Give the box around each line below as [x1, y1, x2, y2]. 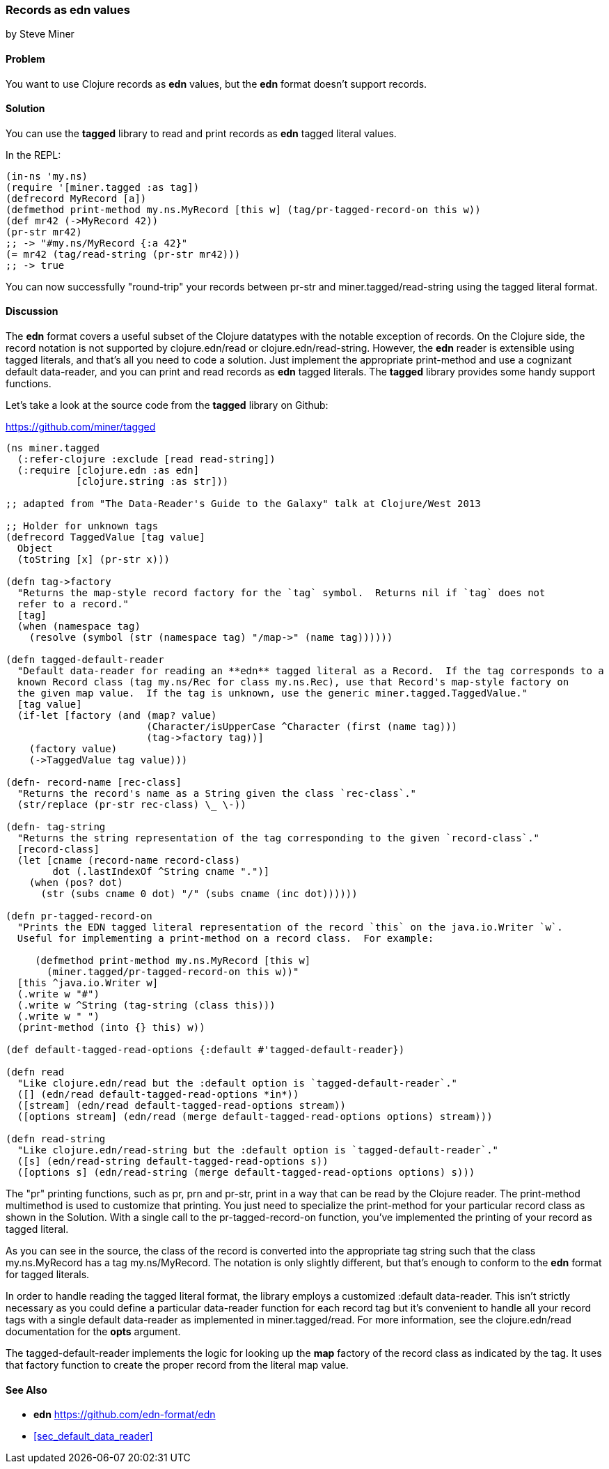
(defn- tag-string [6, 821, 106, 833]
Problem [6, 52, 45, 65]
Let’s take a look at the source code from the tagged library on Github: [6, 399, 329, 412]
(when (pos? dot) [29, 877, 123, 889]
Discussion [6, 305, 58, 318]
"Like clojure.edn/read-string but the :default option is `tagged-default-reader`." [17, 1144, 499, 1156]
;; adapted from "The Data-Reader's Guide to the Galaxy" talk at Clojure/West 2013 [6, 498, 481, 510]
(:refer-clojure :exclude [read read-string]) [17, 453, 276, 465]
